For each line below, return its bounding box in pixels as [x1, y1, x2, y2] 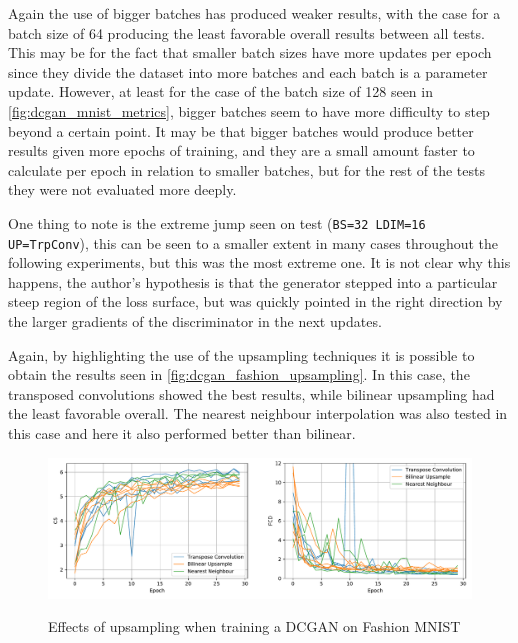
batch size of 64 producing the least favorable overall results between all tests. [8, 22, 485, 43]
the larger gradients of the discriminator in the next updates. [8, 311, 382, 332]
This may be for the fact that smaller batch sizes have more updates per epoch [8, 42, 492, 63]
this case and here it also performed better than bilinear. [8, 423, 356, 443]
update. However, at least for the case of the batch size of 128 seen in [8, 81, 433, 102]
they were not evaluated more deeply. [8, 179, 237, 200]
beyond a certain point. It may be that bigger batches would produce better [8, 120, 474, 141]
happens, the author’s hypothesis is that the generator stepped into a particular [8, 271, 498, 292]
